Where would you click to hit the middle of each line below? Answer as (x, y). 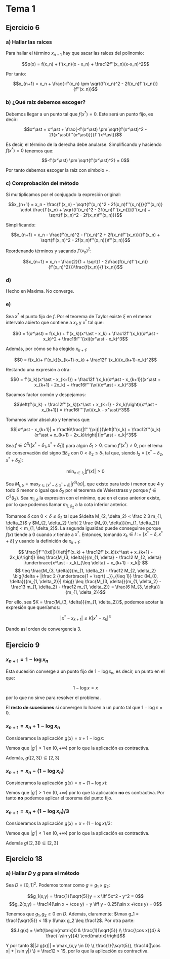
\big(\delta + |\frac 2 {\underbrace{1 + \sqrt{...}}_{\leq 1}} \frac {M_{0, (86, 576)
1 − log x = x (86, 688)
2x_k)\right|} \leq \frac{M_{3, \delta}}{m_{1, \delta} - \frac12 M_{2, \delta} (86, 557)
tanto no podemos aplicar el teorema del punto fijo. (59, 798)
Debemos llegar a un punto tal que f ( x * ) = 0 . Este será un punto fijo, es (79, 113)
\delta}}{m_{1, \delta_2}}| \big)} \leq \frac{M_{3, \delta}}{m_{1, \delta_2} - (86, 581)
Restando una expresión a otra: (38, 369)
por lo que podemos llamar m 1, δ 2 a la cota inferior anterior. (67, 505)
